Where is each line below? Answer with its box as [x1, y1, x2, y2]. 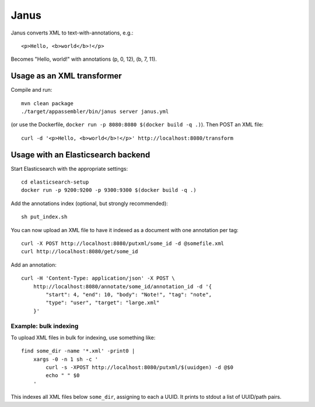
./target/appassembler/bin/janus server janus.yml [21, 108, 169, 115]
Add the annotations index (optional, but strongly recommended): [10, 199, 169, 207]
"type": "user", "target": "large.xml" [45, 299, 160, 306]
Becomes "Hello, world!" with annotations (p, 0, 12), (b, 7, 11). [10, 56, 157, 63]
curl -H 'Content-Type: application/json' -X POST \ [21, 275, 175, 282]
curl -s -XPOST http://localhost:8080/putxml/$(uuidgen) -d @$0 [45, 364, 233, 371]
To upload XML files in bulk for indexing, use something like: [10, 334, 156, 341]
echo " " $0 [45, 372, 80, 379]
